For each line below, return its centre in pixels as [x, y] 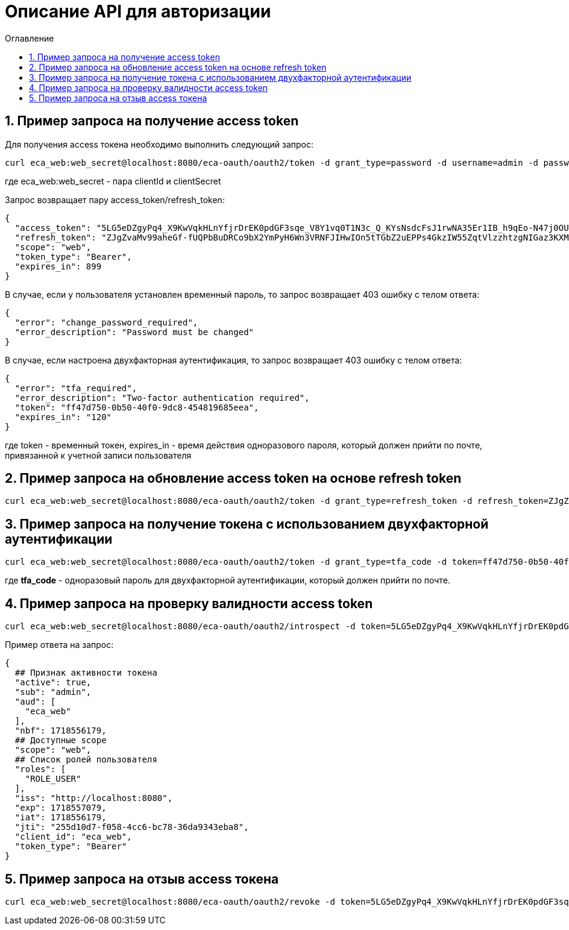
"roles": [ [40, 769]
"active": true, [53, 683]
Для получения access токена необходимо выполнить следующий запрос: [159, 144]
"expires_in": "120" [63, 417]
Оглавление [30, 38]
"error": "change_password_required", [106, 322]
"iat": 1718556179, [61, 818]
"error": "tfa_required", [76, 388]
